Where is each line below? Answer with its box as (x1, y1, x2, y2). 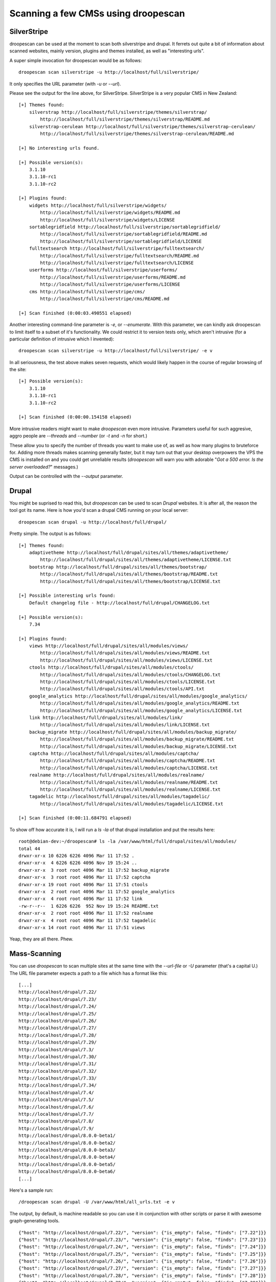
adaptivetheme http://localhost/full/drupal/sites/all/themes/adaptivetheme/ (29, 550, 229, 556)
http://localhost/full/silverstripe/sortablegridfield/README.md (40, 231, 208, 237)
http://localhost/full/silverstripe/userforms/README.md (40, 274, 186, 280)
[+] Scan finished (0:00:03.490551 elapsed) (18, 310, 132, 316)
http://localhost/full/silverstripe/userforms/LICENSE (40, 282, 180, 287)
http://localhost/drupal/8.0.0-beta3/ (18, 1147, 116, 1153)
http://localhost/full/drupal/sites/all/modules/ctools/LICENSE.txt (40, 679, 216, 685)
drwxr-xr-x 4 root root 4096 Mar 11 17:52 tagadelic (18, 917, 156, 923)
